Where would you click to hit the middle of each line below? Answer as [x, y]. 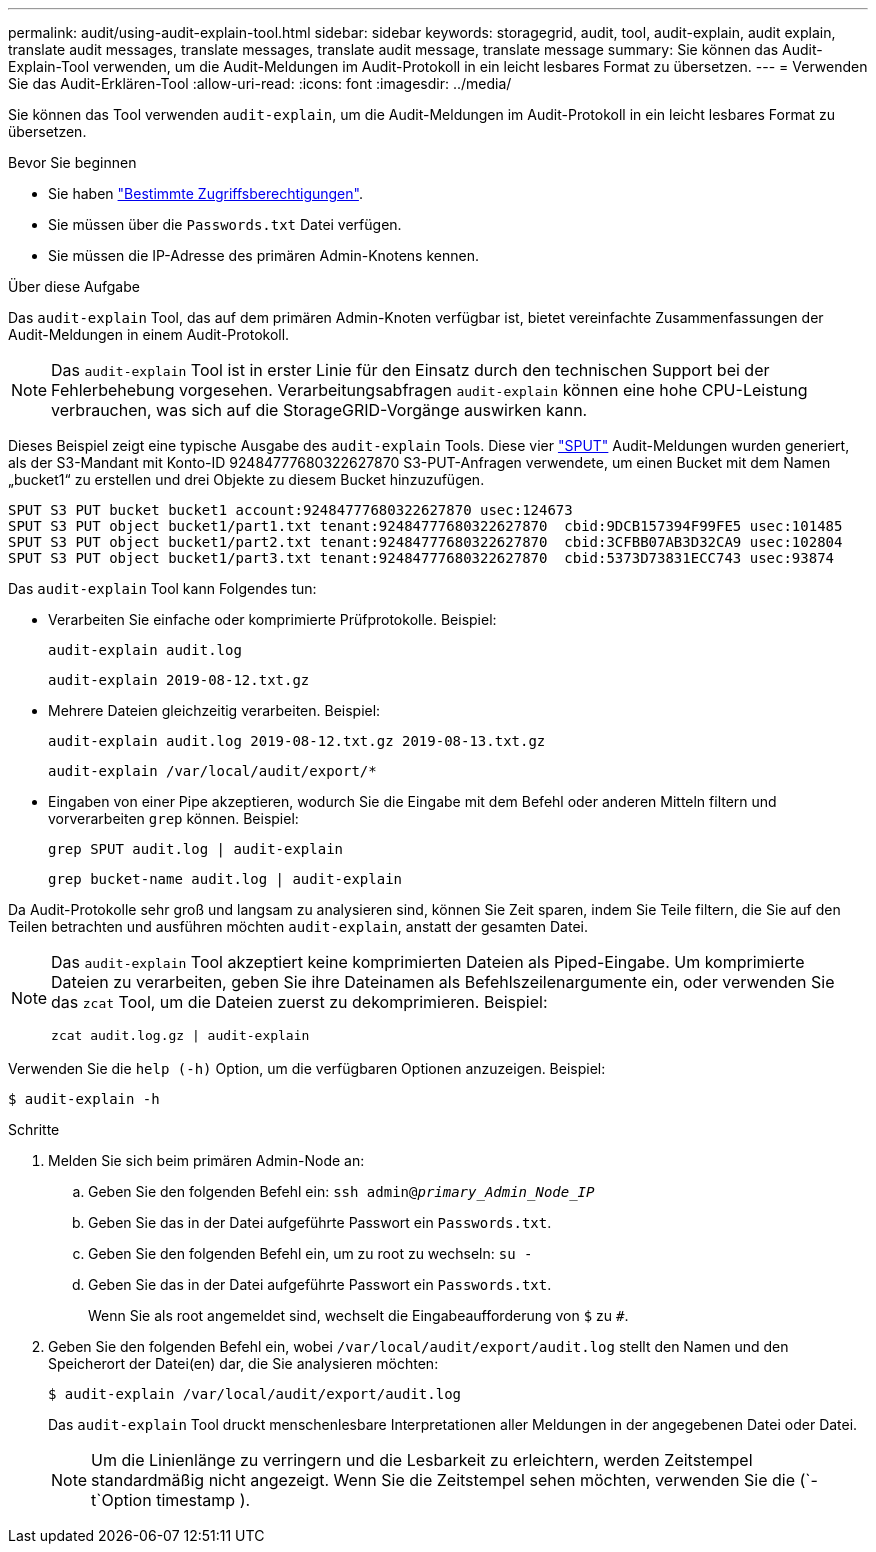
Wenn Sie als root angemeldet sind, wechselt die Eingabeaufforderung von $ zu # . [358, 1315]
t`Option [121, 1500]
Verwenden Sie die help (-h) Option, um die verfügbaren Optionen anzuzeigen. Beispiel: [307, 1068]
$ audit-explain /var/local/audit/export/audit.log [255, 1394]
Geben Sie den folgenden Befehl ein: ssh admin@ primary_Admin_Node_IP [341, 1191]
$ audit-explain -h [84, 1099]
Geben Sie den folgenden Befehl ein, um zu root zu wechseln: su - [310, 1253]
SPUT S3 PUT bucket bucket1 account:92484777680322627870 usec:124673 [290, 510]
